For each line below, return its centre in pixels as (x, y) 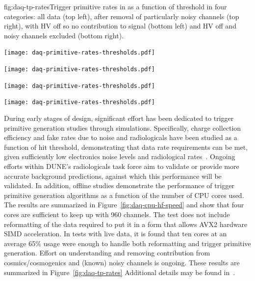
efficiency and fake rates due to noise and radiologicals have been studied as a (121, 137)
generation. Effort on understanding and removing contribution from (107, 253)
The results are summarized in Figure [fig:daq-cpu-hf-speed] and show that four (124, 205)
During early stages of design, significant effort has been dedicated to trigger (119, 118)
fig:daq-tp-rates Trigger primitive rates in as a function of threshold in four (115, 6)
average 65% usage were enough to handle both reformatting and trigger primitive (127, 243)
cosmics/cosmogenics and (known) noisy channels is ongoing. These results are (122, 262)
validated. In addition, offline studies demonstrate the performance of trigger (119, 185)
